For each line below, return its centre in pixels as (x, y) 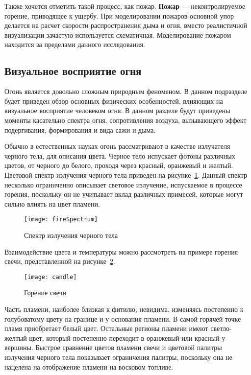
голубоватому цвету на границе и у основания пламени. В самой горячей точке (123, 318)
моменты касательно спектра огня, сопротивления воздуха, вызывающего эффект (125, 120)
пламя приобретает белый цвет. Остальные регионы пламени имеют (106, 328)
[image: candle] (50, 277)
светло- (221, 328)
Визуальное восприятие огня (73, 71)
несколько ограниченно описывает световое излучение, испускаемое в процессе (123, 184)
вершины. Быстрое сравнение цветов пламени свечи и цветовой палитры (113, 347)
